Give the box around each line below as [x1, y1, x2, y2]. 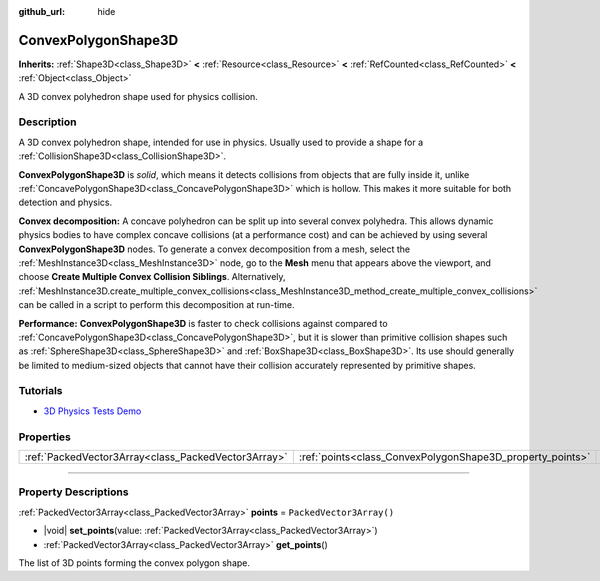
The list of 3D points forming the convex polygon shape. [18, 556, 250, 569]
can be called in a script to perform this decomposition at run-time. [18, 299, 295, 311]
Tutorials [18, 384, 64, 398]
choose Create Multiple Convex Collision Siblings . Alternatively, [18, 271, 286, 283]
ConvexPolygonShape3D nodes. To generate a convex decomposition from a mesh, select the [18, 243, 411, 255]
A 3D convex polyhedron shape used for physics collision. [18, 90, 259, 102]
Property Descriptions [18, 485, 129, 499]
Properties [18, 430, 72, 444]
